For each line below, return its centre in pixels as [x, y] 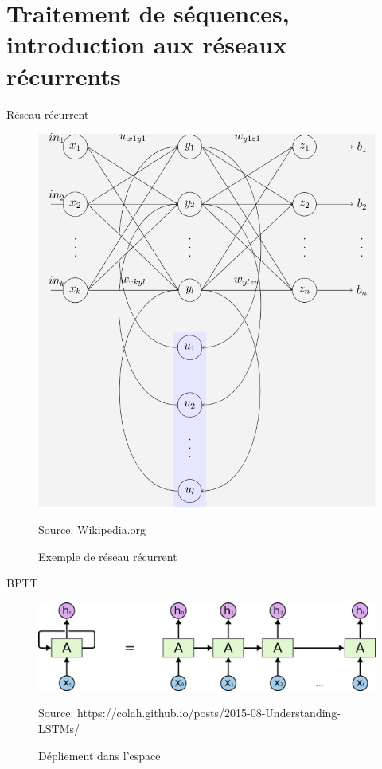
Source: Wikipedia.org [92, 530]
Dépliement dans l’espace [99, 755]
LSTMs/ [59, 728]
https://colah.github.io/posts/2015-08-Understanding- [209, 713]
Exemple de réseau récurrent [108, 556]
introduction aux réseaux [147, 44]
